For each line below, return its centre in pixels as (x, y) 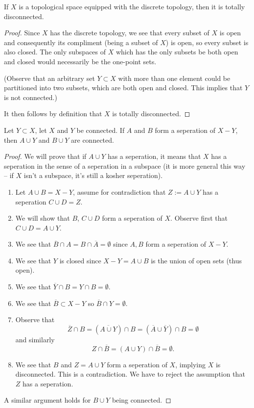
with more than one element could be (174, 78)
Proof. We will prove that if (45, 156)
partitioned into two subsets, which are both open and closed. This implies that (123, 88)
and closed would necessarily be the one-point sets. (80, 61)
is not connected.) (31, 97)
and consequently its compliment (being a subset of (81, 42)
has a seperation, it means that (154, 156)
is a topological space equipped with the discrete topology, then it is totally (132, 6)
